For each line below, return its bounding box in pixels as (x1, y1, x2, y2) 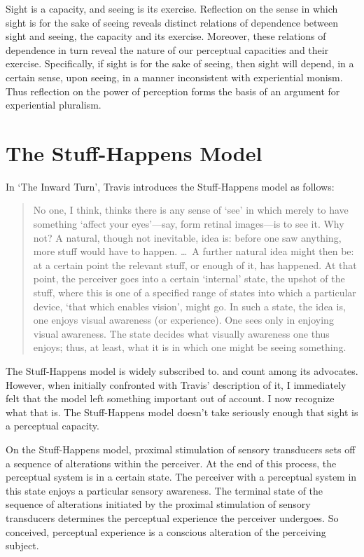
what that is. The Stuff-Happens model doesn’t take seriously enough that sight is (6, 404, 358, 419)
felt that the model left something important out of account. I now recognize (6, 391, 335, 406)
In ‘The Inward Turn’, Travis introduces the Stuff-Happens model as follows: (6, 179, 335, 193)
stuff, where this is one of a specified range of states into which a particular (33, 285, 356, 300)
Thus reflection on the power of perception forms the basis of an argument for (6, 83, 340, 98)
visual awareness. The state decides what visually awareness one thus (33, 326, 330, 341)
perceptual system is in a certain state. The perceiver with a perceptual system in (6, 469, 357, 484)
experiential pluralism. (6, 97, 101, 112)
